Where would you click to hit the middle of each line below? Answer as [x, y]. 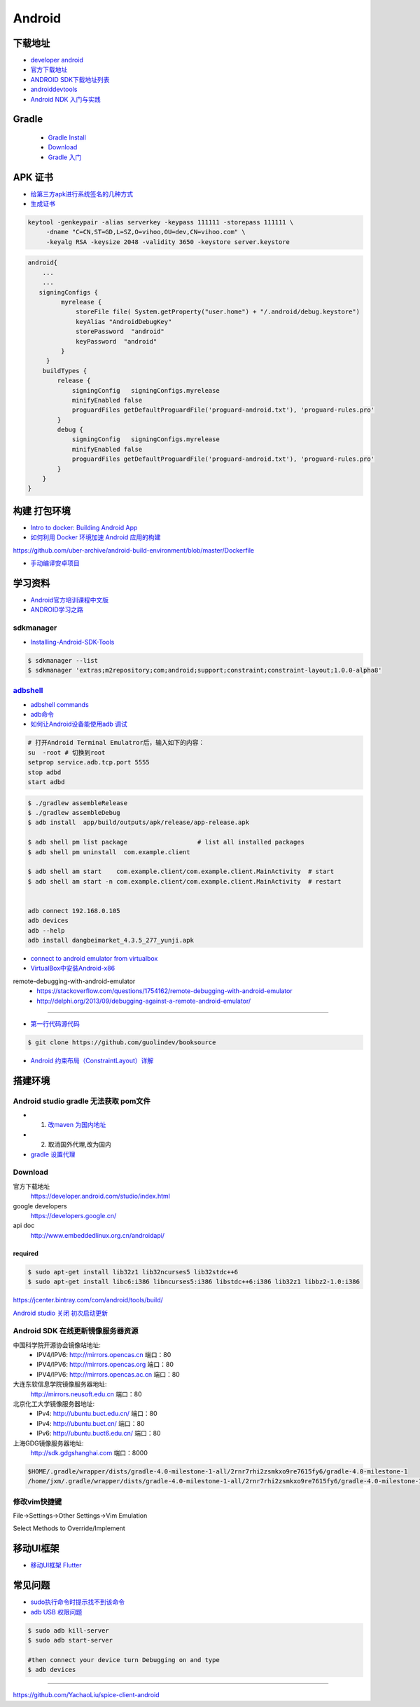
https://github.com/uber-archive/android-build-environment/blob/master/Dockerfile [134, 550]
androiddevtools [54, 89]
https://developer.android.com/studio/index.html [100, 1196]
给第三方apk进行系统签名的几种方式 [82, 194]
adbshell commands [59, 704]
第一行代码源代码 [55, 1023]
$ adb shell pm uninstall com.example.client [109, 852]
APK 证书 [33, 177]
